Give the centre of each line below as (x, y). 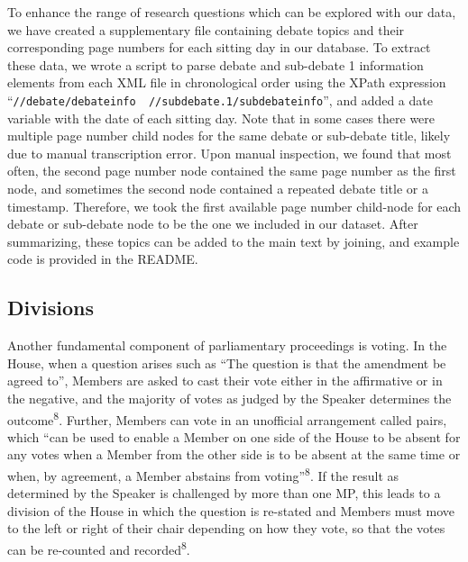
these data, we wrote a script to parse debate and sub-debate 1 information (216, 64)
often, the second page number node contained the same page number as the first (232, 171)
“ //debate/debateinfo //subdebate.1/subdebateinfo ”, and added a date (220, 100)
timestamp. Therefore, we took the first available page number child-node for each (234, 206)
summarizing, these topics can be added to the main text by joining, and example (234, 241)
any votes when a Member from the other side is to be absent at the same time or (234, 454)
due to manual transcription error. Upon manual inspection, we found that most (229, 153)
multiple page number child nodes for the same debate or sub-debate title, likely (229, 136)
